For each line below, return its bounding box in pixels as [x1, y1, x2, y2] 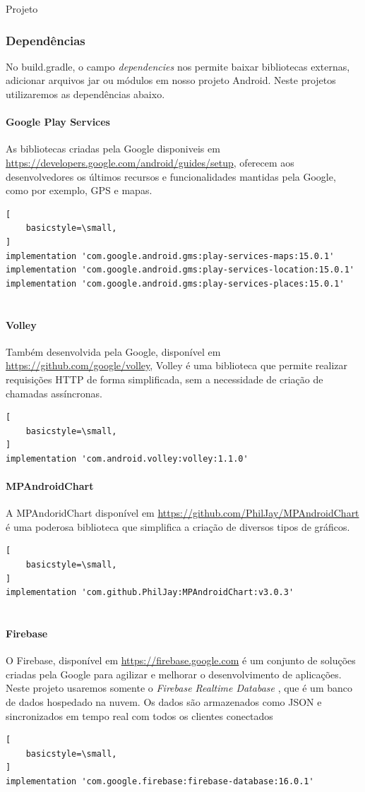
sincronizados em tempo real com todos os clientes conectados [6, 708, 273, 723]
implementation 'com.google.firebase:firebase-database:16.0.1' [6, 776, 314, 786]
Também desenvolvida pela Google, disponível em [6, 344, 221, 359]
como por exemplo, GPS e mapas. [6, 183, 152, 198]
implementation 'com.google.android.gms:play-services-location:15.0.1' [6, 265, 354, 275]
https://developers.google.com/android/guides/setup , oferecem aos [6, 155, 294, 169]
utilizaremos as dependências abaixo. [6, 87, 165, 101]
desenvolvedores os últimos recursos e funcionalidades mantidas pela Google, [6, 169, 336, 184]
